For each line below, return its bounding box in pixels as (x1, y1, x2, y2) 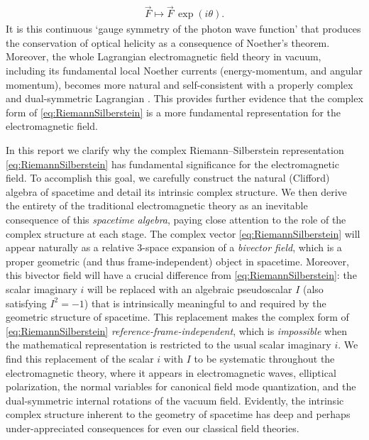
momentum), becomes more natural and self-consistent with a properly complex (6, 77, 353, 92)
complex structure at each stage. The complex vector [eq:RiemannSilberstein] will (6, 226, 360, 241)
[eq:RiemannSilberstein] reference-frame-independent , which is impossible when (6, 323, 347, 338)
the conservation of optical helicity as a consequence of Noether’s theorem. (6, 35, 330, 50)
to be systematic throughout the (194, 351, 335, 365)
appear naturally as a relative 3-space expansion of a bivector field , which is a (6, 240, 342, 255)
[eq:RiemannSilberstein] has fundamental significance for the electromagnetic (6, 156, 339, 171)
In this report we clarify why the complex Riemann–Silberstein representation (6, 143, 344, 157)
